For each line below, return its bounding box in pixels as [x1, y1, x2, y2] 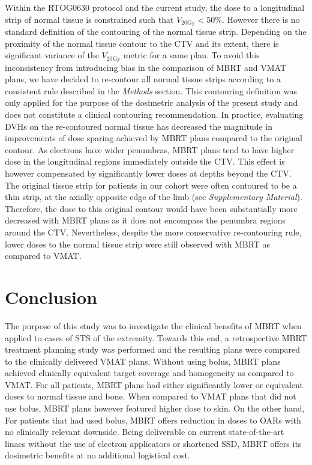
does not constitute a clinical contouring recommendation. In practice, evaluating [5, 108, 304, 121]
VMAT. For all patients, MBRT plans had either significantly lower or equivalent [5, 378, 303, 391]
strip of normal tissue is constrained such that [5, 13, 174, 25]
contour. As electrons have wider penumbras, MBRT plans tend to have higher [5, 143, 295, 156]
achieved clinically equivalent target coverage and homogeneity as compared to [5, 366, 294, 379]
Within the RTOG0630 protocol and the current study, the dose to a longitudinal [5, 1, 305, 13]
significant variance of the [5, 49, 99, 61]
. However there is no [221, 13, 300, 25]
